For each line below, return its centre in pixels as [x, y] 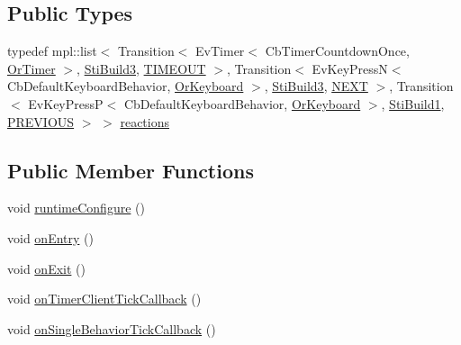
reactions [145, 121]
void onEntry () [50, 237]
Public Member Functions [131, 170]
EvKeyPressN [350, 68]
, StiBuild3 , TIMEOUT [141, 68]
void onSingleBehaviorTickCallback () [112, 328]
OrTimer [32, 68]
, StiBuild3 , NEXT [316, 86]
